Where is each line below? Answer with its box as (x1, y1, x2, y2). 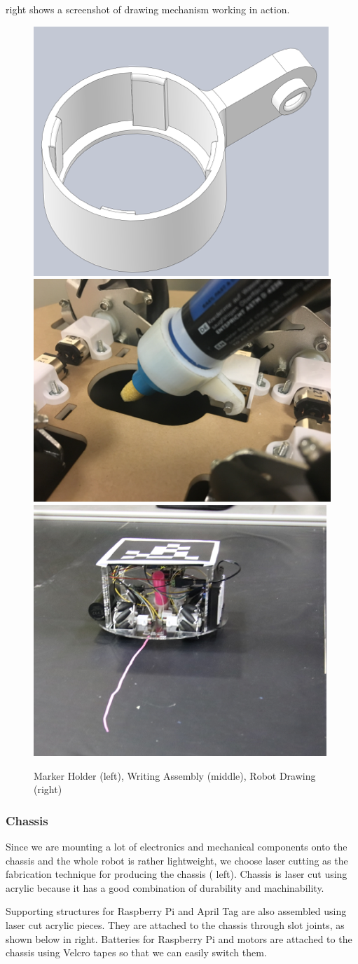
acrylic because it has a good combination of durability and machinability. (6, 880, 324, 895)
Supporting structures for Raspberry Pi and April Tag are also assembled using (6, 904, 347, 918)
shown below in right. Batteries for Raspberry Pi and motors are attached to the (6, 931, 352, 946)
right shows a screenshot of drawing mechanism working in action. (6, 2, 290, 16)
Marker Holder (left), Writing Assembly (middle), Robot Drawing (34, 768, 316, 783)
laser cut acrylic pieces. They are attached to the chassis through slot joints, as (6, 917, 345, 932)
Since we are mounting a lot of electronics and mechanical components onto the (6, 839, 347, 853)
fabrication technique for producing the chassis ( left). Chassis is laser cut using (6, 867, 347, 881)
